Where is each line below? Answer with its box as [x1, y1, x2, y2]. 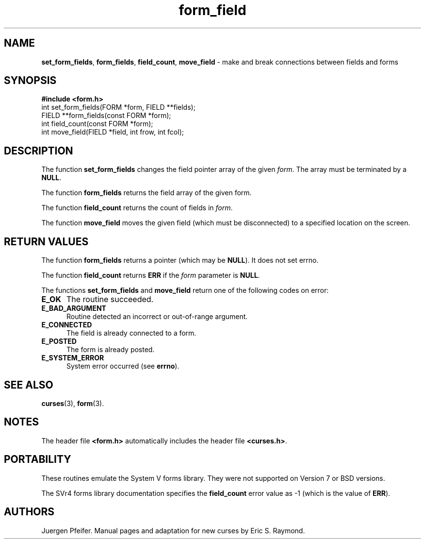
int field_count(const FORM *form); [41, 119, 153, 128]
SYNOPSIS [4, 74, 57, 87]
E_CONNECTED [41, 321, 92, 329]
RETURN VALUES [4, 235, 89, 248]
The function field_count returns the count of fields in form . [41, 204, 233, 212]
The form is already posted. [66, 345, 155, 354]
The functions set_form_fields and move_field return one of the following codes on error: [41, 286, 329, 295]
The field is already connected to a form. [66, 329, 196, 338]
